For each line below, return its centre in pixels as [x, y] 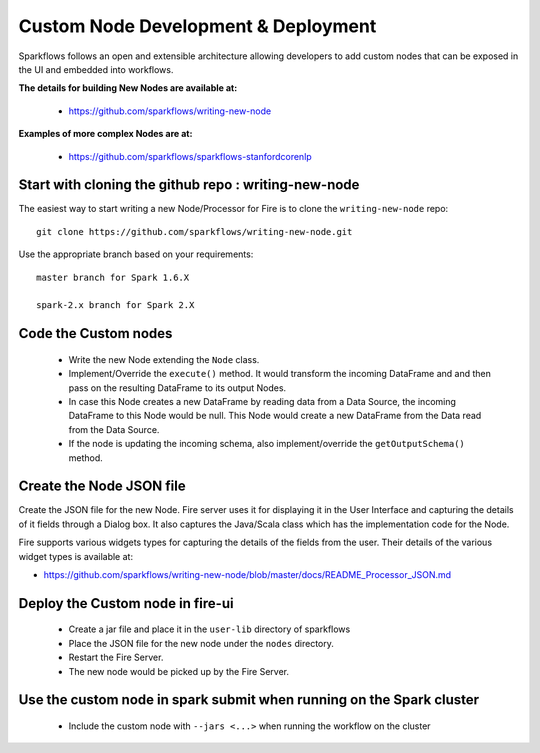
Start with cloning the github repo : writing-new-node [189, 185]
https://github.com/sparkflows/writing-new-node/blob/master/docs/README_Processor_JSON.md [247, 574]
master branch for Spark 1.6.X [113, 277]
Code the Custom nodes [95, 333]
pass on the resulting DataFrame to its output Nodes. [177, 387]
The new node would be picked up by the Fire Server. [179, 671]
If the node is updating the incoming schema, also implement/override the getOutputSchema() [266, 444]
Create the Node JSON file [102, 486]
